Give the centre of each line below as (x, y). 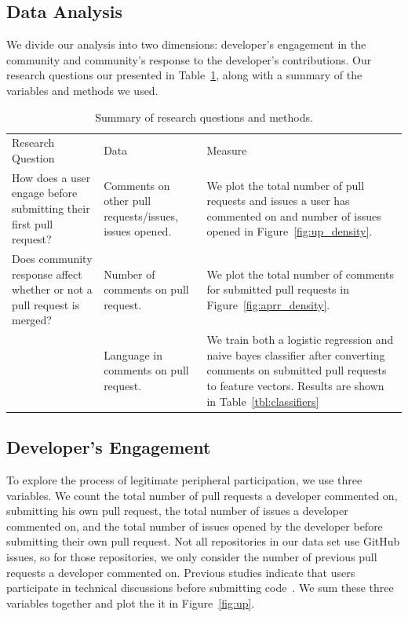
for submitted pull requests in (278, 289)
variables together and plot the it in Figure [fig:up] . (131, 602)
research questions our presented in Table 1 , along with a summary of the (184, 75)
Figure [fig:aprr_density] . (268, 304)
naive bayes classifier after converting (296, 354)
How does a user (51, 177)
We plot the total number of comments (300, 274)
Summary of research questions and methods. (204, 117)
